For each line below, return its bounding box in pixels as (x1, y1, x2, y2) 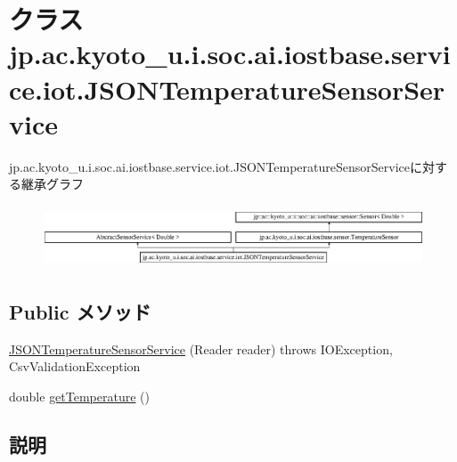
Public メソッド (9, 297, 151, 325)
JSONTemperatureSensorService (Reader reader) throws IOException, (9, 339, 393, 358)
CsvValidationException (9, 357, 141, 376)
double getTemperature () (9, 386, 150, 405)
